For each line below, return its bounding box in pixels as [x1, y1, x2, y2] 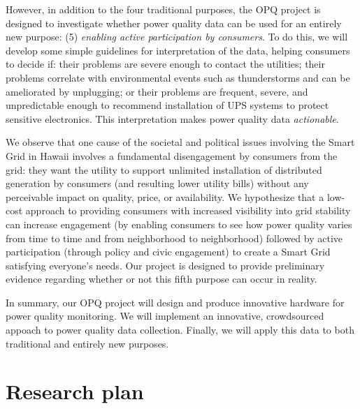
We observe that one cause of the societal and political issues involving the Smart [6, 135, 355, 149]
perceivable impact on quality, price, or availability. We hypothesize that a [6, 189, 324, 204]
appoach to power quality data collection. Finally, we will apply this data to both [6, 322, 354, 337]
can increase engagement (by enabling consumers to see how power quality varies [6, 216, 352, 231]
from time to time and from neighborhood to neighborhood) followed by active [6, 230, 343, 245]
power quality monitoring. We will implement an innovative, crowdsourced [6, 308, 324, 323]
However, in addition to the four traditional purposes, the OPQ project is [6, 2, 321, 16]
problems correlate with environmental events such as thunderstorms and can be [6, 70, 350, 84]
